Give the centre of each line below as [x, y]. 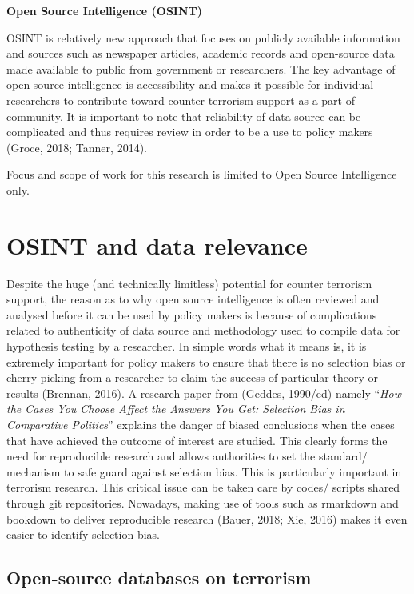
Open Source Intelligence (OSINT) [105, 10]
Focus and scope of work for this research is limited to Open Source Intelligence [202, 174]
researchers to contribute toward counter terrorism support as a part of [181, 100]
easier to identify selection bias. [83, 534]
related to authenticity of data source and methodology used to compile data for [203, 330]
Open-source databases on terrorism [159, 578]
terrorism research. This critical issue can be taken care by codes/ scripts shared [203, 487]
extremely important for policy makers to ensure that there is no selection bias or [206, 361]
